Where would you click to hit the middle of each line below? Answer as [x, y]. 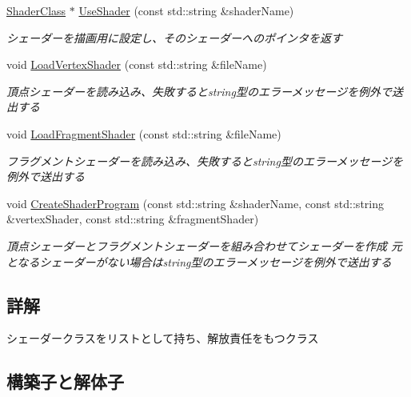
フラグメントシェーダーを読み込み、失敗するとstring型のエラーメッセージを [205, 160]
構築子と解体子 [65, 381]
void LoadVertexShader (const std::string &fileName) [137, 64]
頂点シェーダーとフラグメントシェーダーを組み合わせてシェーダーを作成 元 [205, 245]
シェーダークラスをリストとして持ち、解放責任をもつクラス [163, 338]
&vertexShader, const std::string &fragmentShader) [133, 219]
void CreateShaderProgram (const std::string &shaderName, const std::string [195, 203]
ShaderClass [36, 10]
